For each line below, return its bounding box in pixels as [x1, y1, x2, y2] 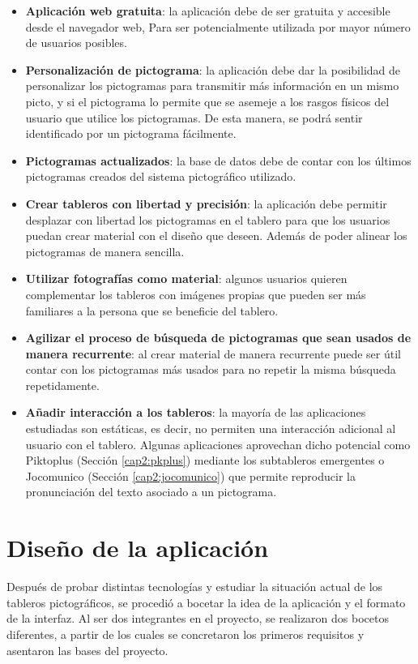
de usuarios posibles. [25, 34, 127, 51]
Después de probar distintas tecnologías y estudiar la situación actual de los [6, 578, 383, 595]
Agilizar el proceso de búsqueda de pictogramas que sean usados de [25, 329, 412, 346]
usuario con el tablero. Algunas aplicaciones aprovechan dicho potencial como [25, 435, 411, 452]
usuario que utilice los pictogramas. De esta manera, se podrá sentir [25, 109, 363, 126]
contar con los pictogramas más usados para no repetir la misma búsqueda [25, 361, 396, 378]
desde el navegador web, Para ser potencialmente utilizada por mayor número [25, 18, 411, 35]
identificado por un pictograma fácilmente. [25, 125, 237, 142]
